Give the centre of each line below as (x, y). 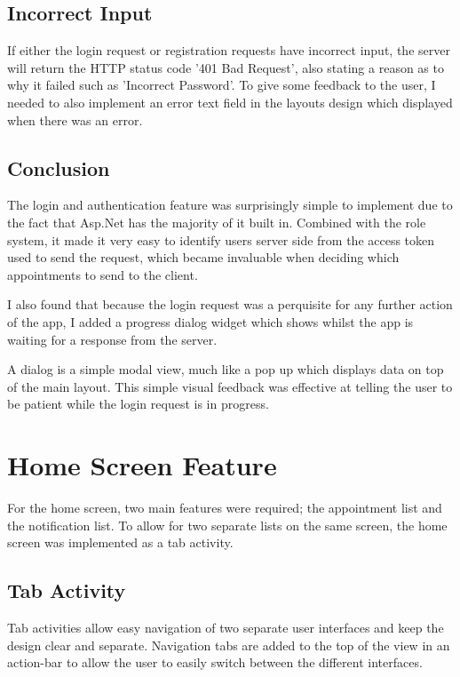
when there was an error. (75, 119)
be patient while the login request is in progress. (138, 404)
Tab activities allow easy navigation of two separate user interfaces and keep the (226, 628)
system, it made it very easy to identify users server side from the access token (221, 239)
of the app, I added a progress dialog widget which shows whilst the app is (210, 321)
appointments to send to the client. (103, 274)
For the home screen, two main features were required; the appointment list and (225, 508)
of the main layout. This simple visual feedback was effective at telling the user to (230, 386)
